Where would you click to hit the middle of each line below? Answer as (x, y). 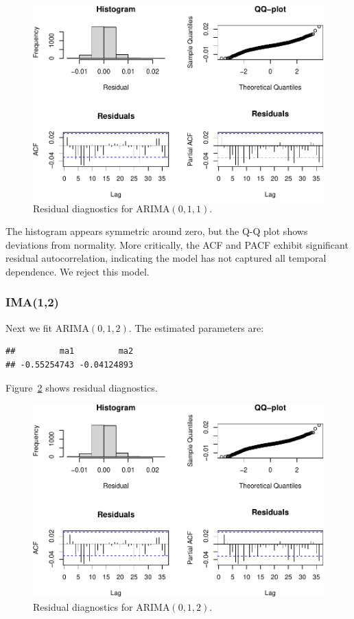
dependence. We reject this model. (78, 271)
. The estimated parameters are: (196, 327)
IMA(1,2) (32, 302)
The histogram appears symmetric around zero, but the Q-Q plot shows (157, 231)
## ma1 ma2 (70, 351)
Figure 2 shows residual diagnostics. (82, 387)
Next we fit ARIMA (47, 327)
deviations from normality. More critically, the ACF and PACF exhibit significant (177, 244)
